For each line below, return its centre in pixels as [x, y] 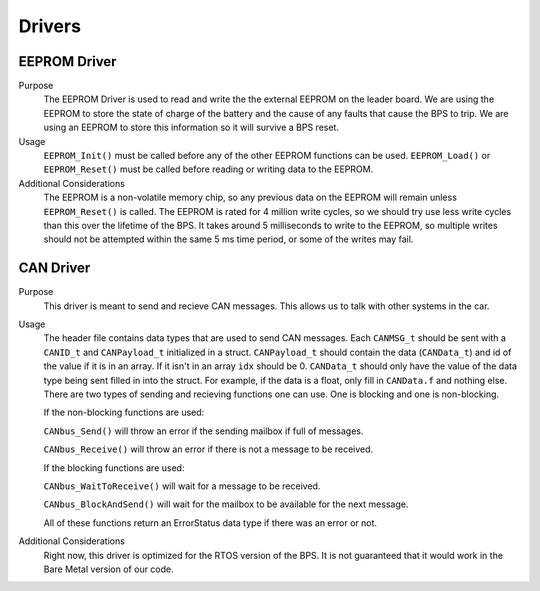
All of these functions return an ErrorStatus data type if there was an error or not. [210, 522]
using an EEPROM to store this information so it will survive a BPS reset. [191, 127]
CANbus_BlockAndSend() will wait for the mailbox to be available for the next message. [226, 504]
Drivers [50, 26]
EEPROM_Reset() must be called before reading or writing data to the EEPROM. [208, 169]
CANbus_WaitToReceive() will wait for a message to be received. [182, 486]
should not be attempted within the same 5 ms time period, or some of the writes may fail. [228, 239]
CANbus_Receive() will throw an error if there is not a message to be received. [208, 449]
